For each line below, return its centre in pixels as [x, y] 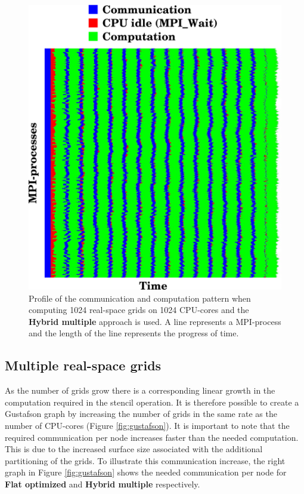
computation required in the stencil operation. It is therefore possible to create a [152, 402]
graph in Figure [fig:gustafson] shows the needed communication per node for [146, 472]
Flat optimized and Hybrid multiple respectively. [103, 484]
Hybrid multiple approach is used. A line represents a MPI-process [155, 321]
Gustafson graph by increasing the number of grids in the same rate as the [141, 414]
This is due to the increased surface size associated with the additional [134, 449]
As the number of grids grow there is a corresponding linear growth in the [140, 390]
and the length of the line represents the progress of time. [134, 333]
